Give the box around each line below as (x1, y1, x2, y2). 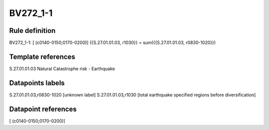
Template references (9, 52, 76, 61)
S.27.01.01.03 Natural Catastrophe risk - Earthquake (9, 65, 115, 72)
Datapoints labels (9, 79, 65, 87)
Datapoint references (9, 105, 77, 113)
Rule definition (9, 26, 56, 35)
